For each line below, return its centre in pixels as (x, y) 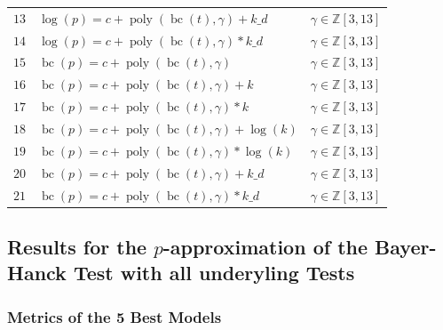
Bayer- (406, 246)
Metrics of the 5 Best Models (115, 316)
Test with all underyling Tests (214, 273)
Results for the (77, 246)
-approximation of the (265, 246)
